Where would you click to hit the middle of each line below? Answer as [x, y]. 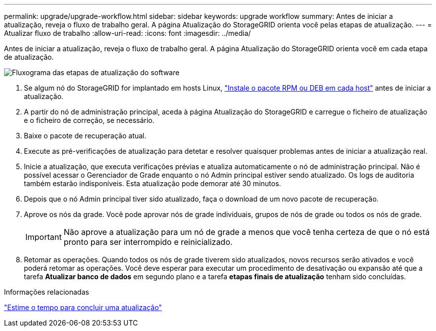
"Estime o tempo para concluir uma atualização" [83, 307]
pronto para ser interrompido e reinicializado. [148, 242]
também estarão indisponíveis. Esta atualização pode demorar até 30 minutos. [153, 183]
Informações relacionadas [47, 292]
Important [44, 237]
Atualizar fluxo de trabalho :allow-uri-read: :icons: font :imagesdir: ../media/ [127, 33]
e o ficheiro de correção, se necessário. [89, 120]
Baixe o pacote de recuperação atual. [85, 136]
